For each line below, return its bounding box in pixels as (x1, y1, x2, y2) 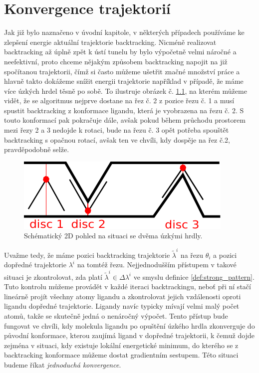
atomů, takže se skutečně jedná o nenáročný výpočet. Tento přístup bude (4, 311, 228, 321)
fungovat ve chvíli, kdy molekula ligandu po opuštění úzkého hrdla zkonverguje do (4, 320, 255, 331)
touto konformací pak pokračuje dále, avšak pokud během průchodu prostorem (4, 115, 246, 125)
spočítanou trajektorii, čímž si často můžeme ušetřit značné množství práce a (4, 66, 240, 76)
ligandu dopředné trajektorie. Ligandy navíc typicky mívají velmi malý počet (4, 301, 240, 311)
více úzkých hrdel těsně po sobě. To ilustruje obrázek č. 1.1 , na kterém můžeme (4, 85, 247, 96)
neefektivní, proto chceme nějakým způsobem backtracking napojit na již (4, 56, 228, 66)
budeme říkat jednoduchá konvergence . (4, 360, 121, 370)
